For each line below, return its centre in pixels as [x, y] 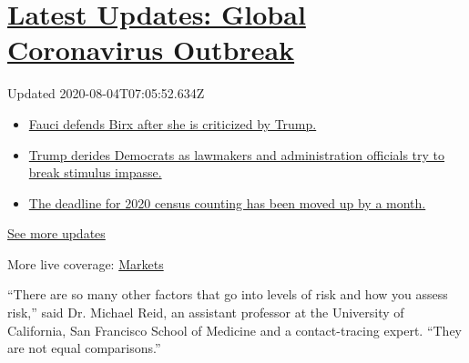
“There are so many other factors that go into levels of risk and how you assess [228, 294]
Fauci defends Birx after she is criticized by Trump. [173, 123]
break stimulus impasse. [95, 172]
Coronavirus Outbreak [151, 50]
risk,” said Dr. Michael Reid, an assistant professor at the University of [206, 313]
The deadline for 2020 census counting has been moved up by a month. [227, 202]
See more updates [56, 233]
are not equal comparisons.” [84, 348]
